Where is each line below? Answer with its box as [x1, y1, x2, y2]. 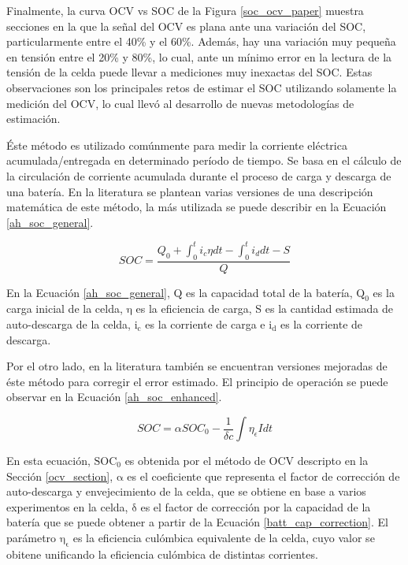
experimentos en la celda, [6, 498, 128, 515]
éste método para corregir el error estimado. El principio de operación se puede [6, 373, 388, 389]
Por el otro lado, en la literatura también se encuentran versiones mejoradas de [6, 358, 388, 374]
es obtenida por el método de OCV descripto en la [124, 452, 369, 468]
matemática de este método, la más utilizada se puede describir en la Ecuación [6, 199, 387, 215]
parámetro [6, 529, 57, 545]
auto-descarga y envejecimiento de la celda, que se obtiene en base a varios [6, 483, 366, 500]
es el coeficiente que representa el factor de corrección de [127, 467, 400, 484]
